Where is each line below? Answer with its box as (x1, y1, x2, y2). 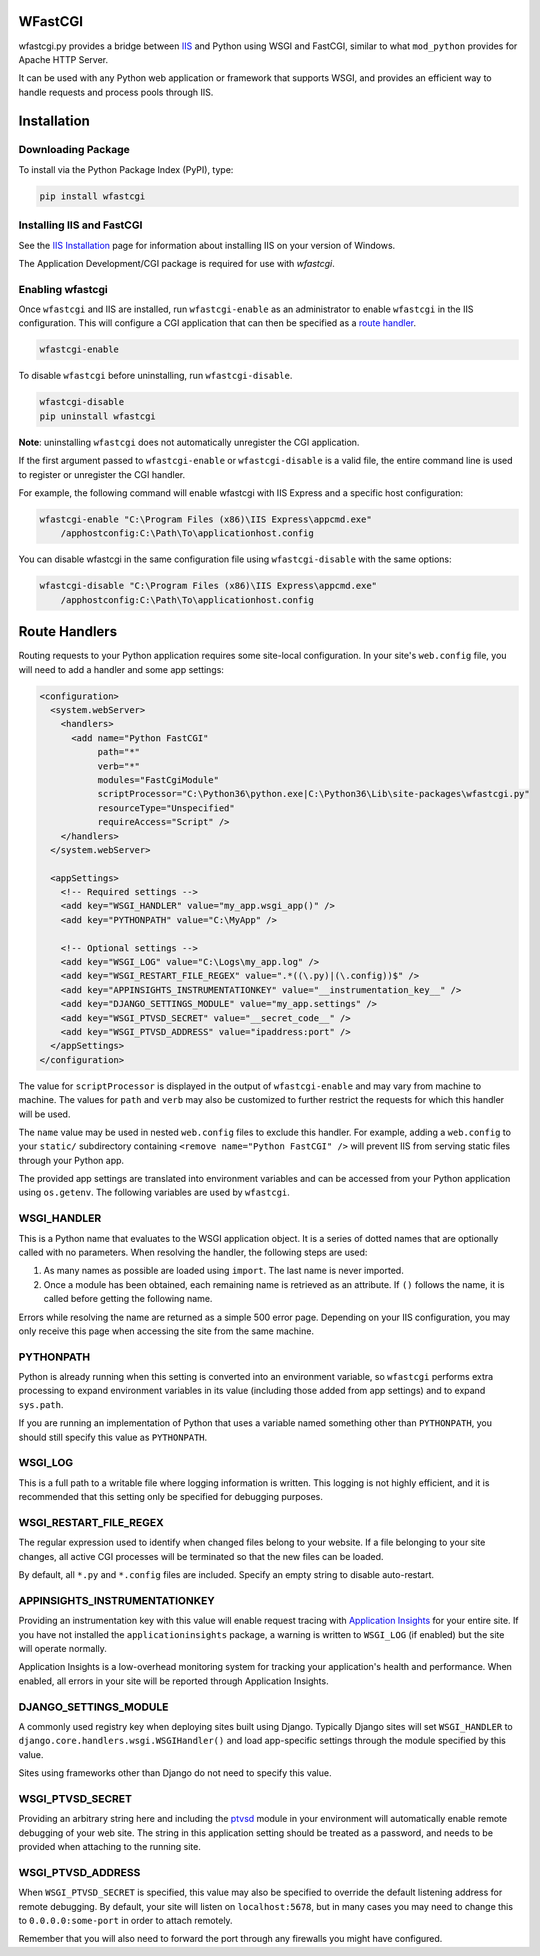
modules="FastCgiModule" (97, 774, 220, 785)
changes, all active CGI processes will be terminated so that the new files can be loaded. (18, 1550, 384, 1562)
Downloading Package (18, 143, 130, 157)
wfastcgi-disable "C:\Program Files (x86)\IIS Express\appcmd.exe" (39, 580, 378, 592)
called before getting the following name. (43, 1293, 213, 1305)
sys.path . (18, 1398, 64, 1410)
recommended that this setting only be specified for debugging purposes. (18, 1491, 324, 1503)
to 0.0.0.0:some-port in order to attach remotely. (18, 1914, 234, 1926)
